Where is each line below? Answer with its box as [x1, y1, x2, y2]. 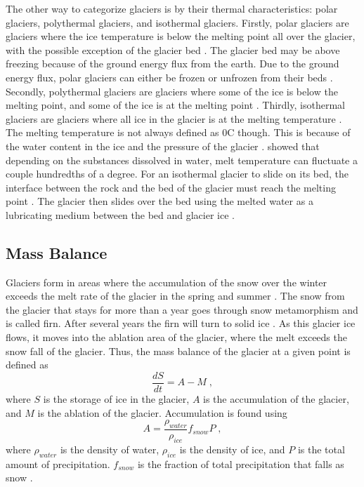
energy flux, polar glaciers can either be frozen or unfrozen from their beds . [6, 69, 333, 84]
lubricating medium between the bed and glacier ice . [6, 207, 235, 222]
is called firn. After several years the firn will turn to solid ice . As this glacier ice [6, 316, 356, 331]
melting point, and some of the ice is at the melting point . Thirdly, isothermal [6, 98, 345, 112]
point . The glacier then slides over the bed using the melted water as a [6, 194, 313, 208]
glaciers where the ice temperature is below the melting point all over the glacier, [6, 29, 356, 44]
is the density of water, [60, 441, 160, 456]
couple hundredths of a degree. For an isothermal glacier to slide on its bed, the [6, 166, 349, 181]
